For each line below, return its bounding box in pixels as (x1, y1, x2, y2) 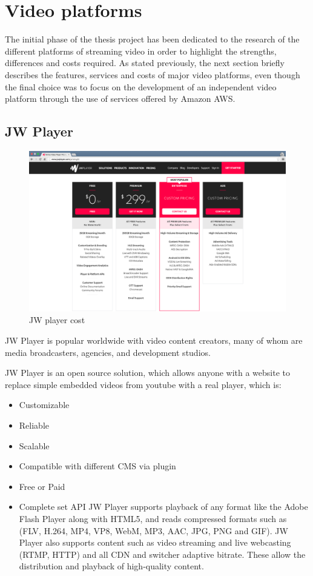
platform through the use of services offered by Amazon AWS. (5, 92, 236, 105)
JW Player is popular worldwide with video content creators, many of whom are (5, 334, 303, 347)
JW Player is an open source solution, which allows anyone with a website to (5, 366, 290, 379)
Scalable (19, 439, 50, 452)
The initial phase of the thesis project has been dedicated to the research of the (5, 33, 300, 45)
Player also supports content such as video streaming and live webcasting (19, 536, 291, 549)
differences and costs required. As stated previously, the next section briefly (5, 56, 285, 69)
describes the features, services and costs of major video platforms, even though (5, 68, 300, 81)
